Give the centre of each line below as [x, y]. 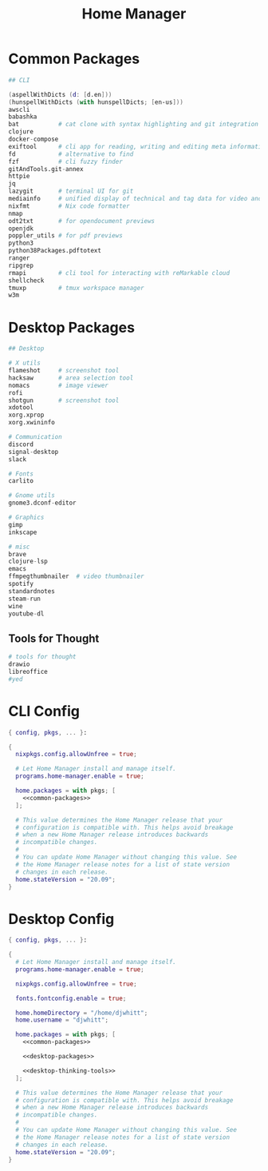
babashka [23, 117]
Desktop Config [61, 919]
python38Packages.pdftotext [55, 251]
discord [21, 444]
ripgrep [21, 265]
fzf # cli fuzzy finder [66, 161]
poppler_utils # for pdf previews [66, 236]
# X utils [25, 363]
